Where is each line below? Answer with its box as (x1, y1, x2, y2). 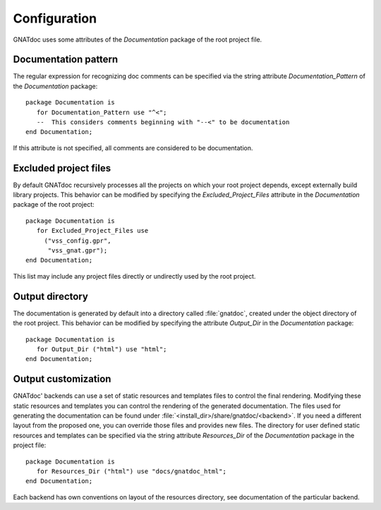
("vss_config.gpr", (44, 236, 111, 245)
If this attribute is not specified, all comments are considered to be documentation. (13, 143, 253, 152)
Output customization (13, 373, 111, 385)
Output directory (13, 290, 88, 303)
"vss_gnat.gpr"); (47, 247, 108, 255)
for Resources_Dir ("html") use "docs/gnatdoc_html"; (36, 467, 227, 475)
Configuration (13, 11, 97, 26)
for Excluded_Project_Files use (36, 226, 149, 235)
